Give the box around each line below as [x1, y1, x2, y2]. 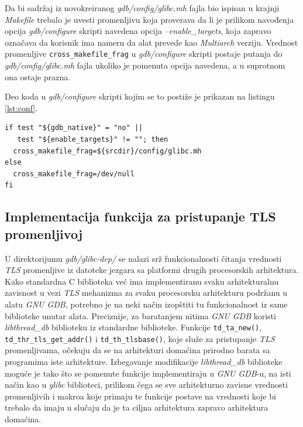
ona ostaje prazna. [5, 70, 71, 83]
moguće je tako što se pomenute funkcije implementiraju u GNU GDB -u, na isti [5, 367, 291, 379]
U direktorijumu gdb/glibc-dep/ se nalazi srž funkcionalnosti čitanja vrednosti [5, 252, 282, 264]
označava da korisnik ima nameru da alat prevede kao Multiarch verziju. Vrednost [5, 36, 298, 48]
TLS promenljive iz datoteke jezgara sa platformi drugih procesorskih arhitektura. [5, 264, 299, 276]
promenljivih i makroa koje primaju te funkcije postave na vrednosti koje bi [5, 390, 276, 402]
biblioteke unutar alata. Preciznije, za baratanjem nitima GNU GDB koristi [5, 309, 276, 322]
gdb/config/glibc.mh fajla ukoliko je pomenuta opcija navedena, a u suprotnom [5, 59, 285, 71]
